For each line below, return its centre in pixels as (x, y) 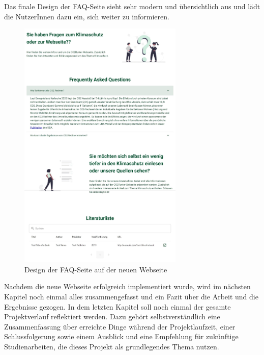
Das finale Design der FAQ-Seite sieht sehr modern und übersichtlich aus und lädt (132, 6)
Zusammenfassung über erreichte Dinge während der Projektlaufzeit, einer (120, 326)
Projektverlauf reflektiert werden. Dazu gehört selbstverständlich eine (112, 316)
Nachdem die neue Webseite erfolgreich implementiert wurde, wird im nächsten (127, 286)
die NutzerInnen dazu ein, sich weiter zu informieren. (87, 16)
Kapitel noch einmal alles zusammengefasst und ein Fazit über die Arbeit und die (131, 296)
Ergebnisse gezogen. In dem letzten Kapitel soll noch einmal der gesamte (118, 306)
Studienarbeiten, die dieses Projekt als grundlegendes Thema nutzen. (112, 346)
